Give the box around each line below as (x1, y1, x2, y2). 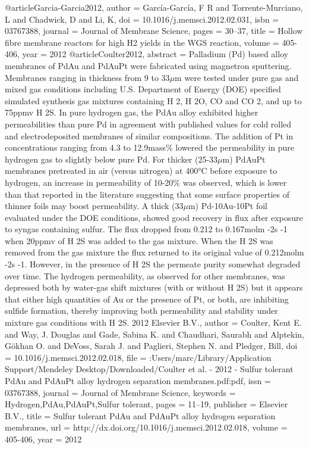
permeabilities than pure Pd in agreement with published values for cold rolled (5, 117, 292, 130)
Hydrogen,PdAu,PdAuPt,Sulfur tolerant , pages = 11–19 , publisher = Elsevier (5, 398, 288, 410)
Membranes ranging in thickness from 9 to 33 (5, 71, 170, 83)
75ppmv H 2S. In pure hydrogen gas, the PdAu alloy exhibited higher (5, 106, 258, 119)
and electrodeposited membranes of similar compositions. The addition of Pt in (5, 129, 294, 142)
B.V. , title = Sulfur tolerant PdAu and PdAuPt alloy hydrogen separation (5, 409, 276, 422)
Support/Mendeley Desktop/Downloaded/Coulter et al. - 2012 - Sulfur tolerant (5, 363, 294, 375)
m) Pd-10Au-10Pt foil (188, 199, 267, 212)
